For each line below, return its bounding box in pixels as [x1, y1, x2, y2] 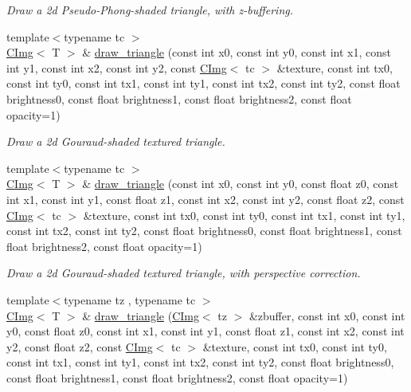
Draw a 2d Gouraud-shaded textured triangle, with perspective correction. [6, 265, 361, 281]
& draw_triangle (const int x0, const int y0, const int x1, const [82, 44, 391, 61]
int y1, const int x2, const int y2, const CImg [6, 59, 227, 76]
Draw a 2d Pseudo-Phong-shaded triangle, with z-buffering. [6, 2, 293, 18]
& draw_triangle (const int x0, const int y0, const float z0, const [82, 175, 399, 192]
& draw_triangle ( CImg [82, 307, 199, 323]
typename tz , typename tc [64, 291, 196, 308]
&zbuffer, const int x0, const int [249, 307, 405, 323]
